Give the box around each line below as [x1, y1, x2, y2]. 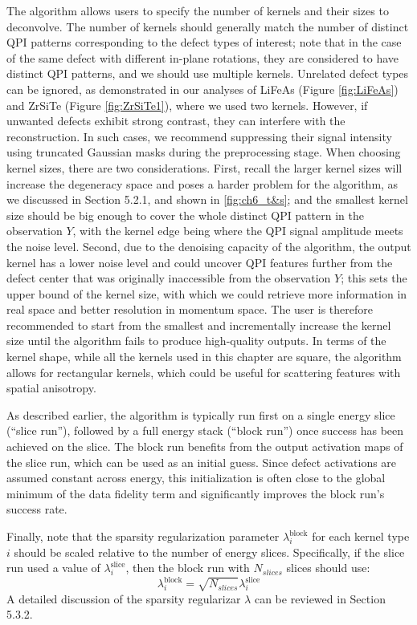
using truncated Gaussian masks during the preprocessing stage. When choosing [6, 144, 401, 160]
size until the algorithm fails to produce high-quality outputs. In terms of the [6, 332, 386, 349]
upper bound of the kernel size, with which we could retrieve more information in [6, 285, 407, 302]
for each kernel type [312, 528, 410, 544]
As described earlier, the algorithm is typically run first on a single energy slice [6, 406, 395, 423]
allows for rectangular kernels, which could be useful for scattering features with [6, 363, 401, 380]
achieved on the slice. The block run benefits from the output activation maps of [6, 438, 403, 455]
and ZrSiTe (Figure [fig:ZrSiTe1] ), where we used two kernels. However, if [6, 96, 368, 113]
